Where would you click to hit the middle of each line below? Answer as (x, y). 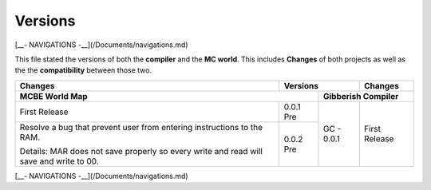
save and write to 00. (59, 161)
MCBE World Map (53, 96)
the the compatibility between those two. (83, 70)
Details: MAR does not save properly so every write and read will (141, 151)
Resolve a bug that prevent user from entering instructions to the (141, 127)
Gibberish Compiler (361, 96)
